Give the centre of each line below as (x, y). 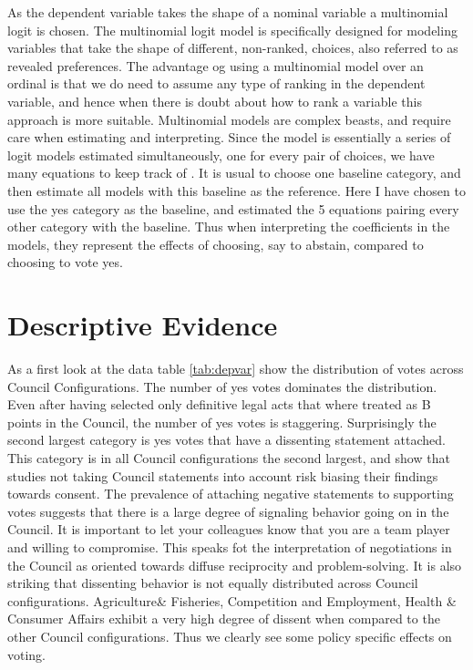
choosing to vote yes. (65, 262)
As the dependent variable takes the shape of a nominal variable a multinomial (228, 12)
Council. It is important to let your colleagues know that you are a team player (229, 529)
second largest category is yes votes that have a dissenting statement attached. (226, 440)
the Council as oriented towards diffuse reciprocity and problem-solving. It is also (235, 565)
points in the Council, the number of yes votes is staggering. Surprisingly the (222, 422)
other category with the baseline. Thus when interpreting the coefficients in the (229, 227)
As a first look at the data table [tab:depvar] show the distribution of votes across (236, 369)
